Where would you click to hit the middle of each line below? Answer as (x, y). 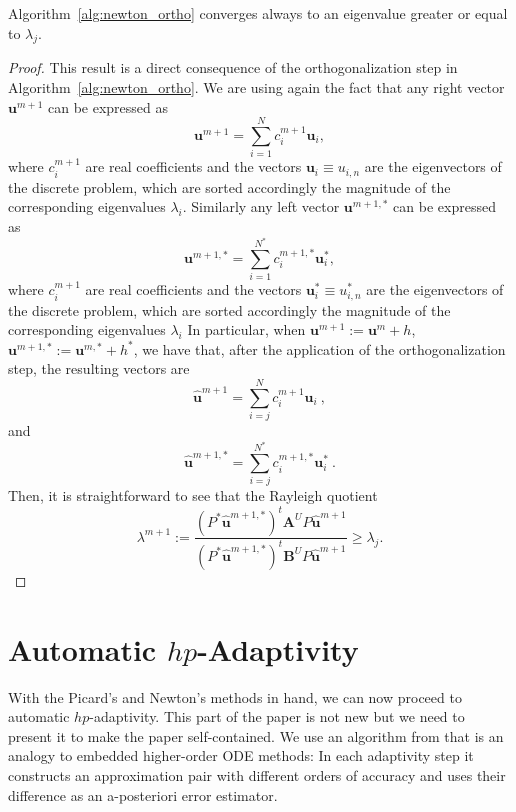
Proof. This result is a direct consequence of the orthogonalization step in (233, 67)
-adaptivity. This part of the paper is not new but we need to (277, 716)
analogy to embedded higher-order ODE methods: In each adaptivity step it (241, 755)
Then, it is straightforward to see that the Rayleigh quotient (193, 495)
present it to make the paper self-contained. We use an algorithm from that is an (256, 735)
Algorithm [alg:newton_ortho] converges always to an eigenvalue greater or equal (258, 13)
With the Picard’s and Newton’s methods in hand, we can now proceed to (235, 696)
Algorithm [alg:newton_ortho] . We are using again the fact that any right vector (256, 86)
